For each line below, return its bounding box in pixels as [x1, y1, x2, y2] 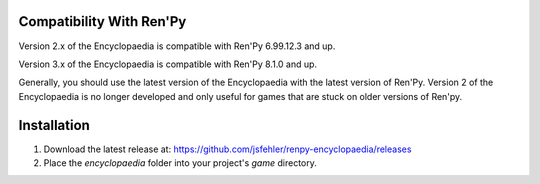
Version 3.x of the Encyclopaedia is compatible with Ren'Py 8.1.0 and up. [18, 58, 318, 70]
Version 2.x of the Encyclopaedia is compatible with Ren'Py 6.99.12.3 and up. [18, 40, 336, 52]
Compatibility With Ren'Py [18, 13, 187, 30]
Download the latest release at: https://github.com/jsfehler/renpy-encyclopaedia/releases [43, 143, 412, 155]
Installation [18, 116, 90, 134]
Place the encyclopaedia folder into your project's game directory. [43, 156, 317, 169]
